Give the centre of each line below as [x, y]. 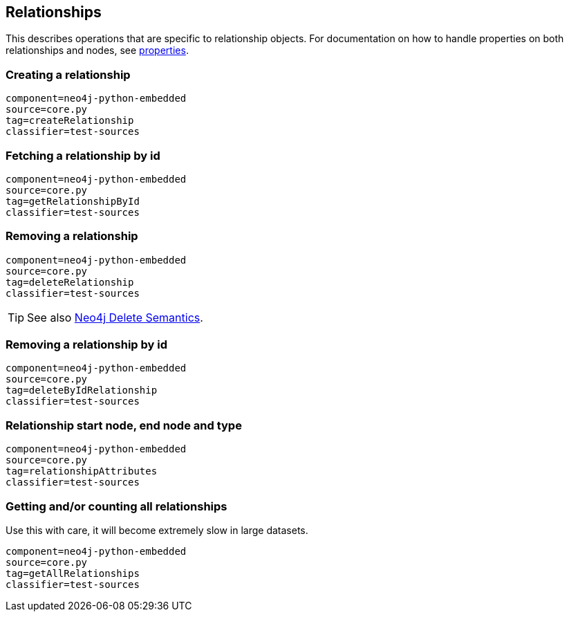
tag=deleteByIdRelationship [82, 390]
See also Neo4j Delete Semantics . [115, 317]
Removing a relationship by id [86, 345]
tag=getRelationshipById [73, 201]
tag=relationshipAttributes [82, 471]
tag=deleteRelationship [70, 282]
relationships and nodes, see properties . [97, 50]
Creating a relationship [68, 74]
